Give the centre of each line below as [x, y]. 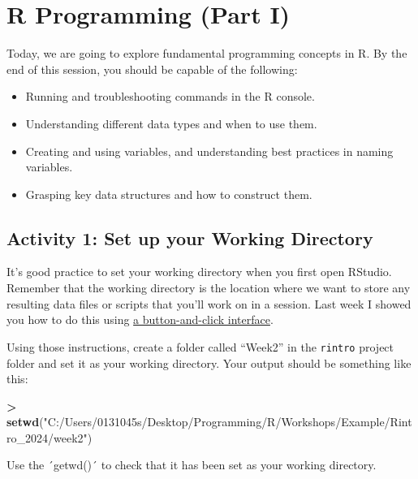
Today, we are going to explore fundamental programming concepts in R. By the [207, 53]
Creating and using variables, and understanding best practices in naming [209, 151]
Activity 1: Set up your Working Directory [190, 237]
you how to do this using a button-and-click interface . [140, 319]
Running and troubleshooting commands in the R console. [170, 96]
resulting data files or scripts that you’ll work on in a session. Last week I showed [209, 303]
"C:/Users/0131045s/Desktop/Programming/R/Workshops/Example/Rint [228, 422]
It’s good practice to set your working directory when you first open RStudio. [199, 272]
